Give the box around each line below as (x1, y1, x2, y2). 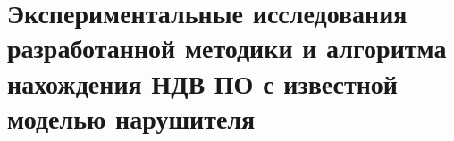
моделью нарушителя (7, 99, 256, 136)
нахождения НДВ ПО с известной (7, 64, 399, 101)
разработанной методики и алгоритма (7, 29, 447, 66)
